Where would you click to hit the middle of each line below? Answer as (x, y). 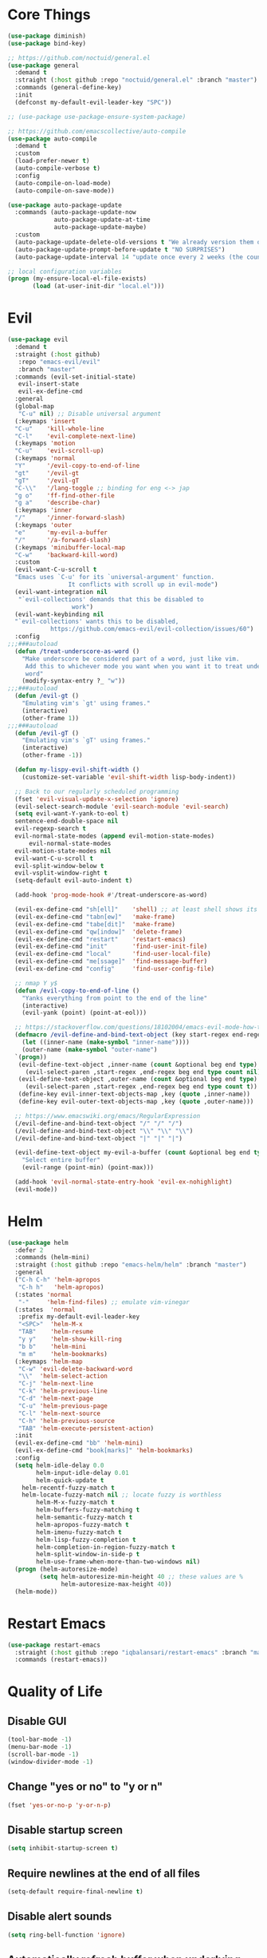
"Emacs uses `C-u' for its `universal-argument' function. (115, 577)
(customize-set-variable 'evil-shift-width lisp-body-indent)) (129, 777)
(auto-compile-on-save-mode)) (65, 190)
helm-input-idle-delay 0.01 (82, 1472)
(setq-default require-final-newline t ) (76, 1891)
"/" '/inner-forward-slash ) (70, 518)
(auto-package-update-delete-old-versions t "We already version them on (139, 242)
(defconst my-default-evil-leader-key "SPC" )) (93, 102)
